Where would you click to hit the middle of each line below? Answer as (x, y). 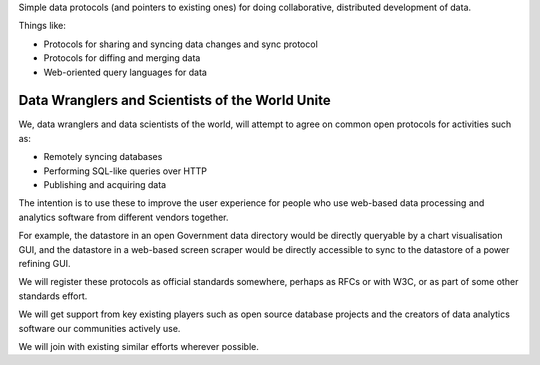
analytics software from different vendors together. (123, 217)
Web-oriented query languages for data (125, 72)
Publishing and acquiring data (105, 185)
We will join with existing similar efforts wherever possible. (139, 346)
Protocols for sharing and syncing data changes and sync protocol (181, 44)
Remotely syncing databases (103, 157)
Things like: (42, 26)
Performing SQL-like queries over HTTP (125, 171)
